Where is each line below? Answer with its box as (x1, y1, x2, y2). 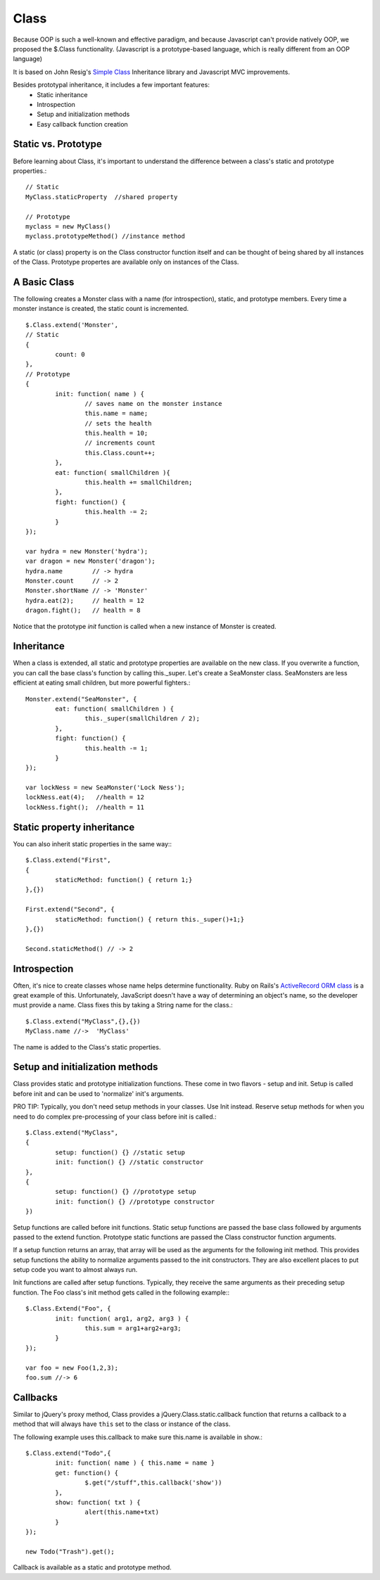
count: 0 (55, 350, 85, 358)
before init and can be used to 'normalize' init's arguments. (13, 1089, 184, 1097)
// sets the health (84, 419, 152, 427)
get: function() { (55, 1469, 119, 1477)
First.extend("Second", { (25, 905, 115, 914)
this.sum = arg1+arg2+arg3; (84, 1325, 182, 1332)
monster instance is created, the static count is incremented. (13, 305, 189, 313)
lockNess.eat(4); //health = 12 (25, 794, 144, 801)
